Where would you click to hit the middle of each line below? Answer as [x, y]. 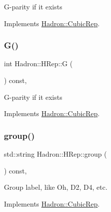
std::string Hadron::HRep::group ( [55, 154]
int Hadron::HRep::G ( [38, 64]
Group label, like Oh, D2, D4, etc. [56, 187]
